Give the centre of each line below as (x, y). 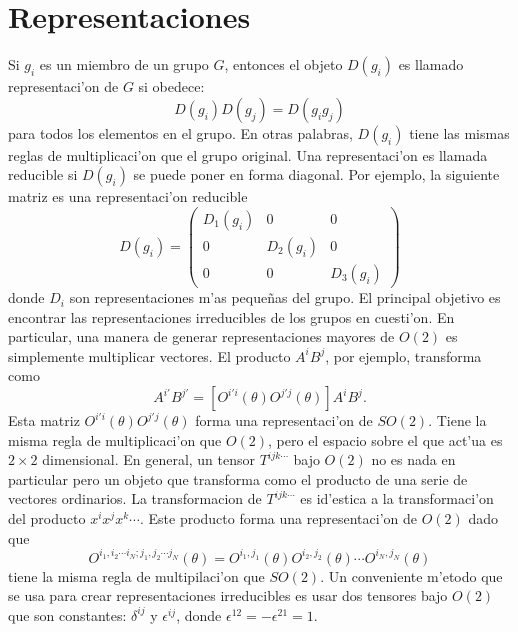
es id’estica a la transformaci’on (397, 498)
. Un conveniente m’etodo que (411, 575)
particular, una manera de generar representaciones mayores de (201, 336)
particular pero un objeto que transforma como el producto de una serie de (238, 478)
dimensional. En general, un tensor (149, 459)
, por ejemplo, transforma (403, 355)
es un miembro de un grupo (124, 64)
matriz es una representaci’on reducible (128, 196)
